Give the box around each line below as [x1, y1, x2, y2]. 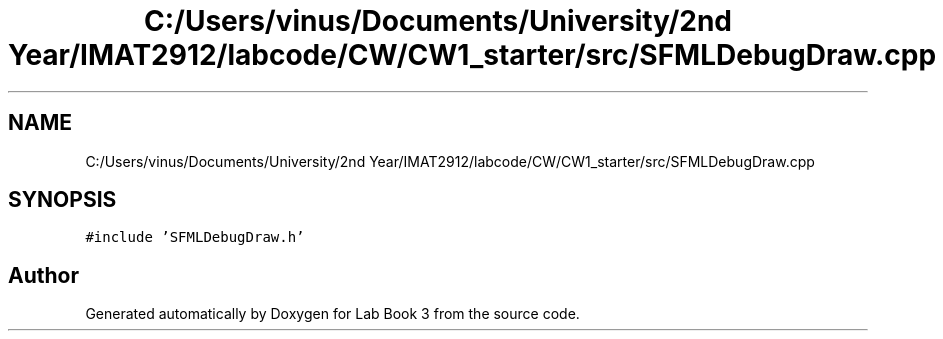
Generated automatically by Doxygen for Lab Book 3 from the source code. [85, 305, 580, 323]
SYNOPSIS [8, 187, 117, 213]
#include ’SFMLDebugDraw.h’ [85, 229, 305, 246]
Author [8, 262, 79, 288]
